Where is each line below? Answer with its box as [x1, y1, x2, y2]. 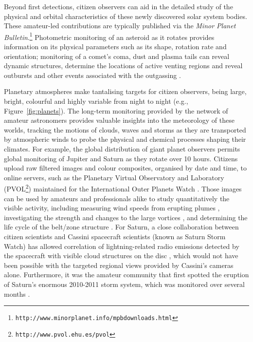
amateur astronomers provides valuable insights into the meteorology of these [4, 115, 235, 125]
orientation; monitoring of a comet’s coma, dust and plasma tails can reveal [4, 51, 230, 61]
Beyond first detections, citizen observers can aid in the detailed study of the [4, 1, 233, 11]
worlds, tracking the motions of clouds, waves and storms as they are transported [4, 124, 246, 134]
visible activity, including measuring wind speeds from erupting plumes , [4, 203, 220, 213]
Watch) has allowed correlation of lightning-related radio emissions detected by [4, 241, 239, 251]
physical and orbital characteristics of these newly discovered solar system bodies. [4, 11, 247, 21]
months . [4, 288, 30, 299]
